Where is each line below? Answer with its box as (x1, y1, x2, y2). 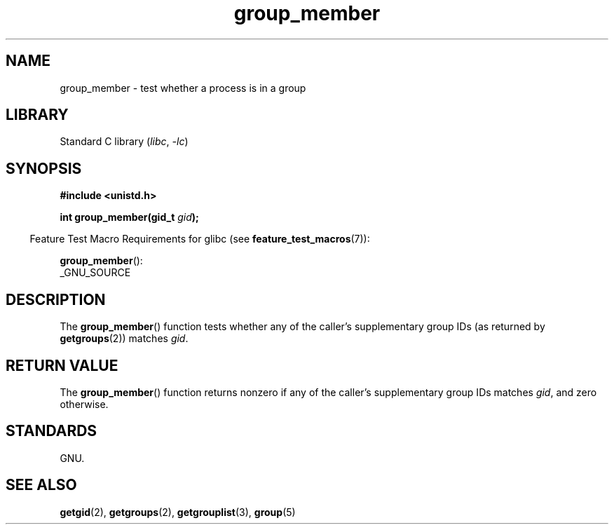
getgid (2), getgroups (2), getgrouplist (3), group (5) (60, 505, 296, 518)
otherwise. (60, 397, 109, 410)
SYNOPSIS (6, 159, 82, 177)
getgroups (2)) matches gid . (60, 332, 189, 345)
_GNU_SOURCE (60, 266, 131, 279)
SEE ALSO (6, 476, 77, 494)
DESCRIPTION (6, 290, 106, 308)
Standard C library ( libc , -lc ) (60, 135, 189, 148)
